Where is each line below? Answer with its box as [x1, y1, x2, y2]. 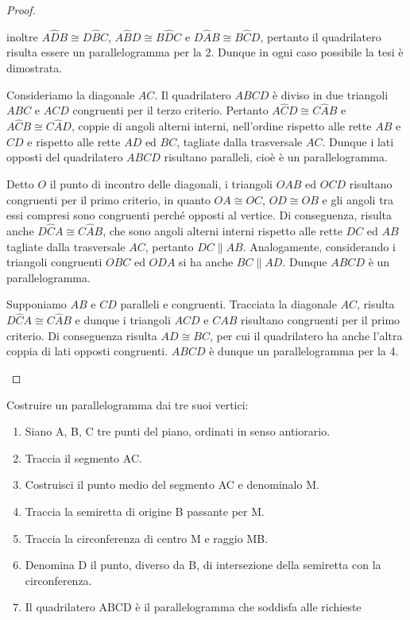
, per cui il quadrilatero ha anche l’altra [209, 327, 403, 343]
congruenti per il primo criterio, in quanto [6, 191, 211, 207]
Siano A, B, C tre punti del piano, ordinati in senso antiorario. [25, 423, 331, 440]
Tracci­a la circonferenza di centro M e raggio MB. [25, 529, 269, 546]
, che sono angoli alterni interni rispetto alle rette [102, 223, 342, 238]
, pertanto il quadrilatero [260, 28, 381, 45]
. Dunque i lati [322, 133, 394, 149]
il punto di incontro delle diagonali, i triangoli [49, 176, 273, 192]
